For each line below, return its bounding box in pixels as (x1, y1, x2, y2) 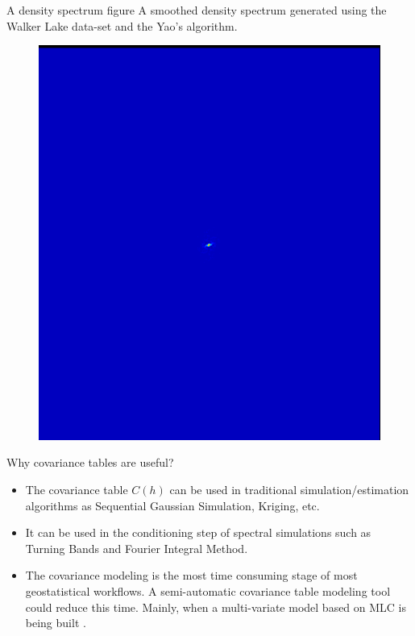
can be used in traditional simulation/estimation (169, 481, 409, 498)
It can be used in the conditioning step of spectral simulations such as (25, 524, 371, 541)
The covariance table (25, 481, 128, 498)
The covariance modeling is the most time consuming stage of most (25, 567, 358, 584)
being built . (25, 614, 86, 631)
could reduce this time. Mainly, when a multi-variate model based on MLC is (25, 598, 407, 615)
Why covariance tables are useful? (6, 454, 174, 471)
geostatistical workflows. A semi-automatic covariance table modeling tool (25, 583, 391, 600)
